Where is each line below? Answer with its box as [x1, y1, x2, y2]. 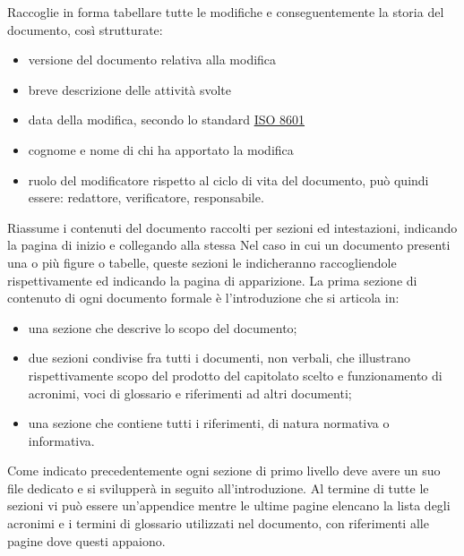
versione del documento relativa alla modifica [28, 50, 277, 69]
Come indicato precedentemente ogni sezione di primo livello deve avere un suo [7, 461, 441, 480]
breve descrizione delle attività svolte [28, 80, 231, 98]
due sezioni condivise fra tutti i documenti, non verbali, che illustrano [28, 348, 411, 367]
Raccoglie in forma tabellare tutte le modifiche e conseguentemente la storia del [7, 3, 444, 21]
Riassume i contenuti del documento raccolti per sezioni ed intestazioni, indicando [7, 218, 458, 236]
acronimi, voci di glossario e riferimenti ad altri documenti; [28, 383, 352, 402]
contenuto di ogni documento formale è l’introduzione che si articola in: [7, 288, 400, 307]
